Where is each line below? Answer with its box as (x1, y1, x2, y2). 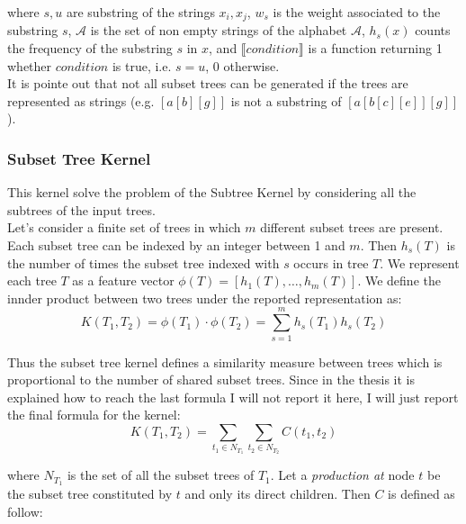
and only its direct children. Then (184, 484, 371, 503)
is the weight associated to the (273, 3, 441, 21)
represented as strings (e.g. (7, 91, 155, 110)
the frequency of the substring (7, 39, 173, 58)
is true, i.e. (112, 56, 172, 75)
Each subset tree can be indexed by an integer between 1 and (7, 236, 345, 255)
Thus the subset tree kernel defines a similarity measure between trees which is (7, 352, 443, 371)
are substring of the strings (66, 3, 215, 21)
